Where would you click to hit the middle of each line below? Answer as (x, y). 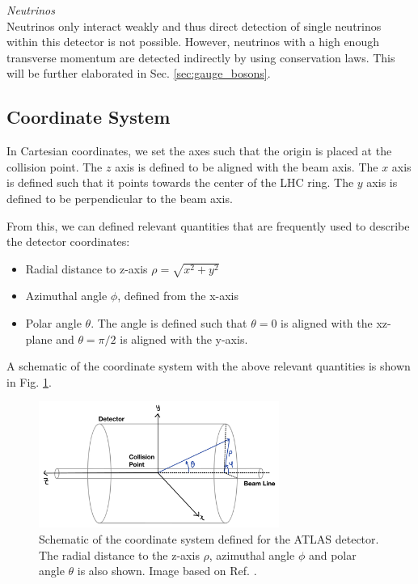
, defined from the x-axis (178, 296)
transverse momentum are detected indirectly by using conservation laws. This (201, 57)
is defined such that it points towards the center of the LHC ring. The (180, 182)
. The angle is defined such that (169, 323)
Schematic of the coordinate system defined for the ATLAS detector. (209, 538)
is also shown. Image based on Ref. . (167, 571)
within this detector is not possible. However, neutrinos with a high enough (193, 42)
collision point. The (55, 166)
